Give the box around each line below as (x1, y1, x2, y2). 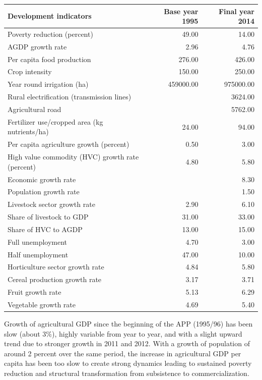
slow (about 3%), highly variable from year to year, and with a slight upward (4, 328, 242, 339)
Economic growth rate (8, 174, 76, 184)
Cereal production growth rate (8, 274, 102, 285)
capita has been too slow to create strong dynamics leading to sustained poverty (4, 358, 252, 368)
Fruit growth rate (8, 287, 61, 297)
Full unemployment (8, 236, 68, 247)
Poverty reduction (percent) (8, 28, 93, 39)
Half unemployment (8, 249, 69, 259)
